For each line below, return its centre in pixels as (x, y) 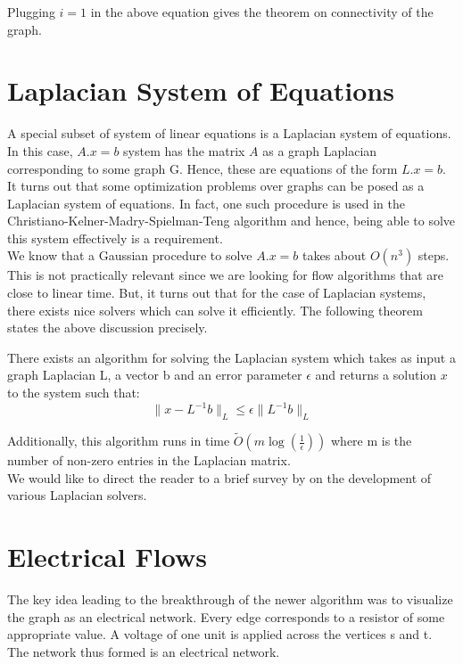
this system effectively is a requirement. (115, 238)
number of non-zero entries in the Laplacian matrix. (149, 460)
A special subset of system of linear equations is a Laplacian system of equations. (229, 133)
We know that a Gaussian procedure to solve (130, 255)
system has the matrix (184, 150)
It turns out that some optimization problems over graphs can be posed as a (216, 186)
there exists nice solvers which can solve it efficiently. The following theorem (215, 310)
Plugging (31, 12)
